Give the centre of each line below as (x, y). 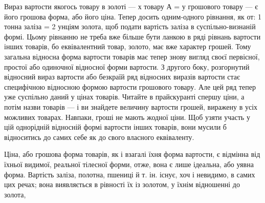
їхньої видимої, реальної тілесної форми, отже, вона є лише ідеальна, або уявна (129, 164)
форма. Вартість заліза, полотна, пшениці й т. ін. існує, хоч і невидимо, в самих (130, 174)
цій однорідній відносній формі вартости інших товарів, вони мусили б (115, 127)
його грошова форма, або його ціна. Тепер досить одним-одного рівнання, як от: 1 (133, 16)
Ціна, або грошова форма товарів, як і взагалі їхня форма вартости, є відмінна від (132, 154)
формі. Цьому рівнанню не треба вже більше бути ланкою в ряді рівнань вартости (132, 36)
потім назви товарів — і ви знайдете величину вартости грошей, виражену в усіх (131, 106)
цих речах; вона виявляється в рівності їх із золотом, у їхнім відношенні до (122, 184)
